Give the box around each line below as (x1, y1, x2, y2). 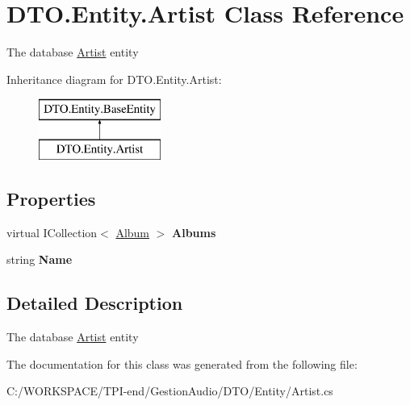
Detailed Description (6, 290, 183, 315)
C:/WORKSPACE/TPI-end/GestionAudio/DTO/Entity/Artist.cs (6, 382, 333, 399)
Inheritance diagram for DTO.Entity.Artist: (6, 70, 222, 87)
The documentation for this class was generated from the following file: (6, 355, 358, 372)
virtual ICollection (6, 223, 98, 240)
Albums (172, 223, 216, 240)
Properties (6, 186, 96, 211)
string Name (6, 251, 73, 268)
